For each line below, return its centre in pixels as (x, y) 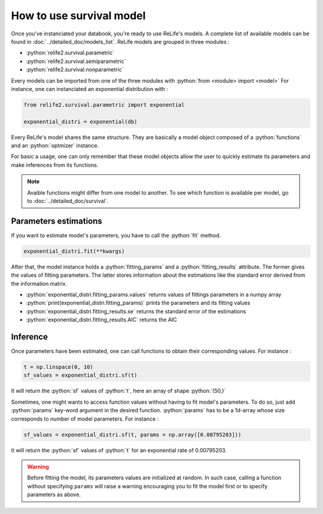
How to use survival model (78, 16)
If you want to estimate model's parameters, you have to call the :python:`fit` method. (116, 235)
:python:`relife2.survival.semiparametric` (76, 61)
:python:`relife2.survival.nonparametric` (75, 69)
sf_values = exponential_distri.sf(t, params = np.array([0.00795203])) (132, 435)
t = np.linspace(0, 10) (59, 367)
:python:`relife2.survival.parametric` (70, 53)
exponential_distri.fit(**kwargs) (74, 251)
